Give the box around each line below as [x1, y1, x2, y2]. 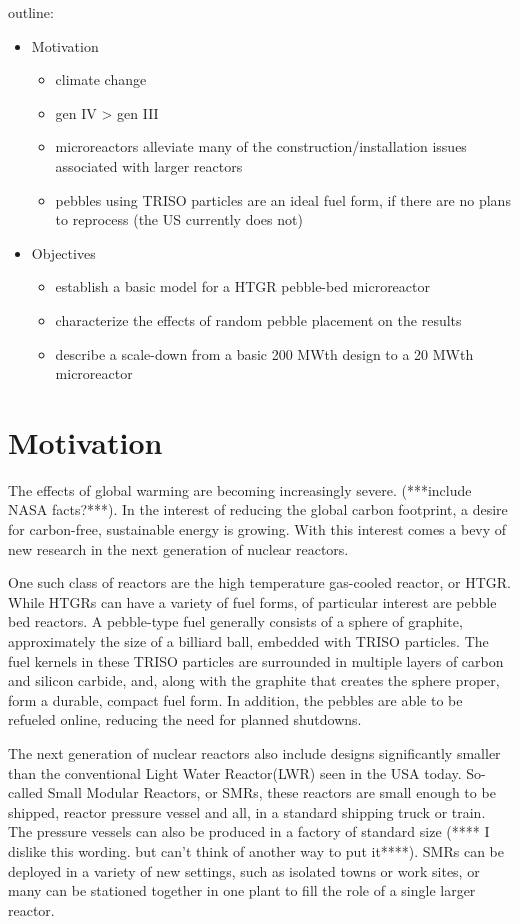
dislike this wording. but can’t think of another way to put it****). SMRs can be [8, 840, 504, 861]
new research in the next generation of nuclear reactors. [8, 538, 349, 559]
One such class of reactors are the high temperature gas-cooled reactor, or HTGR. [8, 572, 511, 593]
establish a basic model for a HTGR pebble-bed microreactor [55, 276, 430, 297]
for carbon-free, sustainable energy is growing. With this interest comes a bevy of [8, 519, 507, 540]
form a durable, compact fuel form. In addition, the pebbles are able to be [8, 689, 463, 710]
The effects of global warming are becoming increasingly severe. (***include [8, 479, 472, 500]
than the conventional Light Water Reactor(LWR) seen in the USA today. [8, 762, 462, 783]
